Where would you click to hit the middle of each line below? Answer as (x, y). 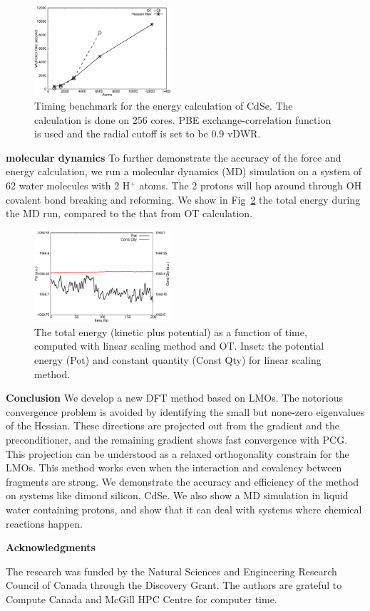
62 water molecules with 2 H (68, 186)
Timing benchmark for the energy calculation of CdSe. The (164, 106)
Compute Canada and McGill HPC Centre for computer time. (142, 599)
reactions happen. (44, 523)
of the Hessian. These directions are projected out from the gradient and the (173, 425)
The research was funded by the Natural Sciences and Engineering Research (171, 571)
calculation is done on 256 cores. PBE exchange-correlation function (183, 119)
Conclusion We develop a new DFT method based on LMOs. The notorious (174, 398)
